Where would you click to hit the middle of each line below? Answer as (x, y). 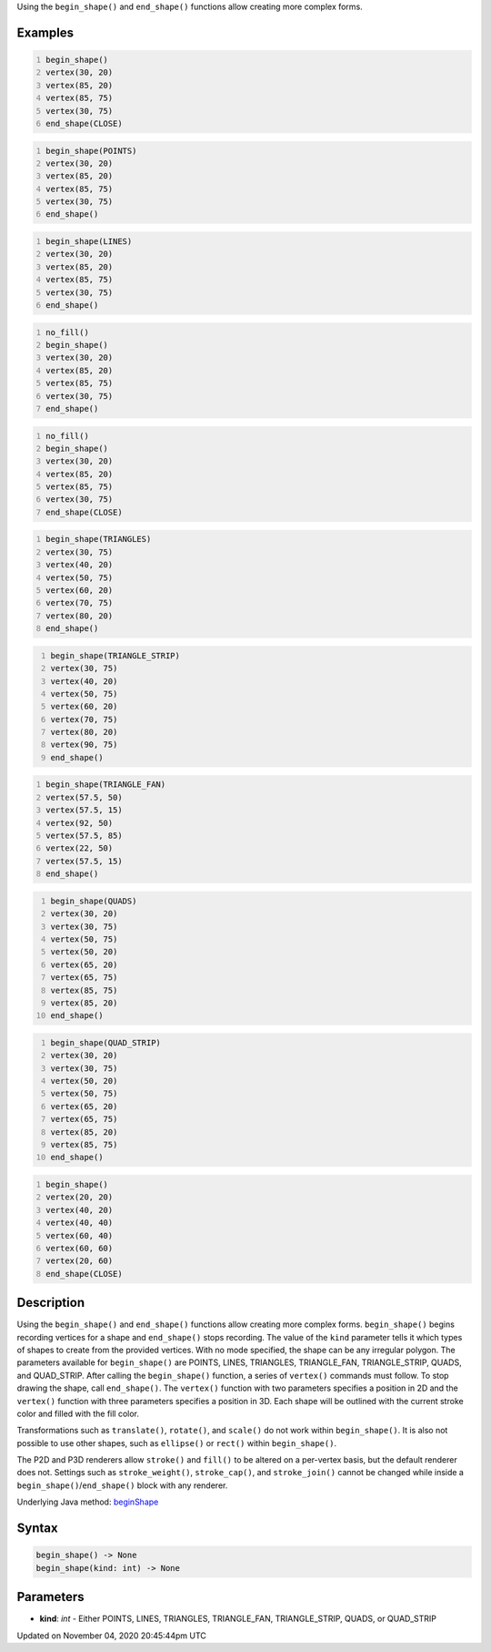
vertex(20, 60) (80, 1261)
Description (51, 1303)
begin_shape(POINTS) (91, 151)
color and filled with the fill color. (78, 1413)
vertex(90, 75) (84, 745)
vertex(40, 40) (80, 1223)
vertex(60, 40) (80, 1235)
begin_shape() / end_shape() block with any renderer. (122, 1485)
